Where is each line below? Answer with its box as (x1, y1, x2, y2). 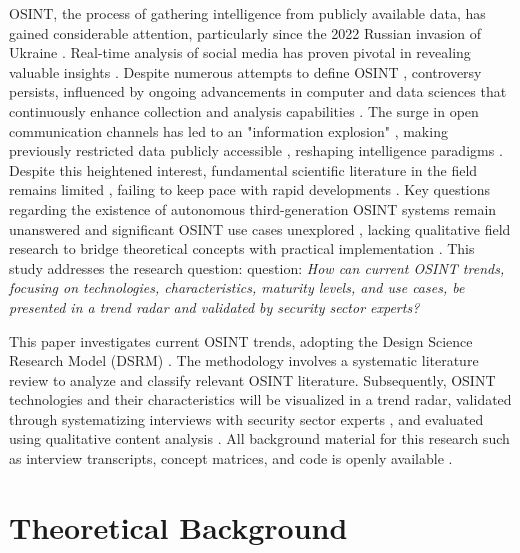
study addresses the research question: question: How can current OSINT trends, (9, 257, 505, 278)
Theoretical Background (9, 506, 348, 547)
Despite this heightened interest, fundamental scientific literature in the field (9, 159, 478, 180)
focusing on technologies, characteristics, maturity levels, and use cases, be (9, 277, 465, 298)
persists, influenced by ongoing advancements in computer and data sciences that (9, 81, 507, 102)
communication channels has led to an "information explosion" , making (9, 120, 448, 141)
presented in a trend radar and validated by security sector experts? (9, 296, 420, 317)
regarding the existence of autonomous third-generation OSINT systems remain (9, 198, 497, 219)
